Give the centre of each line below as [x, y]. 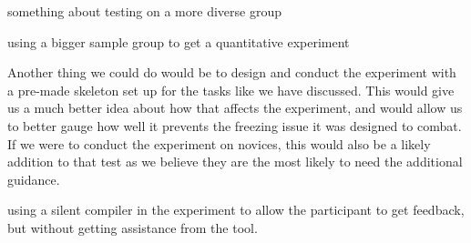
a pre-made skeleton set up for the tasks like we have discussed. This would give [231, 90]
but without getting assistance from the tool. [133, 227]
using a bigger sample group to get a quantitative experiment [179, 41]
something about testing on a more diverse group [144, 11]
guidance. [34, 179]
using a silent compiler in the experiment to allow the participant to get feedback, [236, 210]
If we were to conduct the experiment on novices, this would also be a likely [219, 143]
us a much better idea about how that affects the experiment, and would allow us [235, 108]
